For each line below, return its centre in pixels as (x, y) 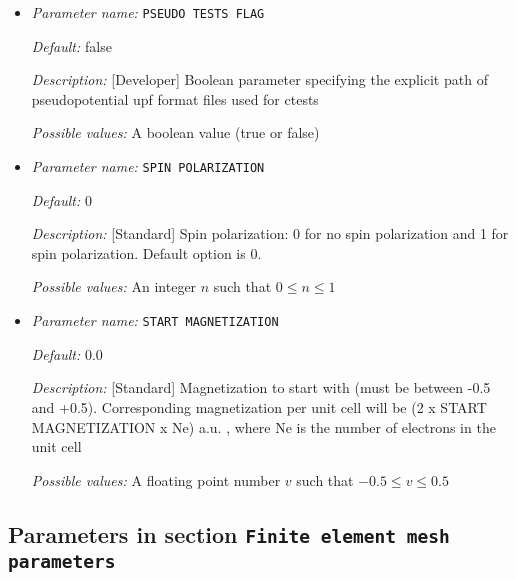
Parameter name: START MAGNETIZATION (155, 320)
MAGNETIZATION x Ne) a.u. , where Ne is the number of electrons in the (263, 426)
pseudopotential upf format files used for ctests (175, 98)
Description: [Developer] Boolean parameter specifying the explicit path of (259, 79)
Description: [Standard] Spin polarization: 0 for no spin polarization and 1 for (270, 233)
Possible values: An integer (114, 286)
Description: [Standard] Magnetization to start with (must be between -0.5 (261, 387)
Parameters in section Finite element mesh (229, 533)
